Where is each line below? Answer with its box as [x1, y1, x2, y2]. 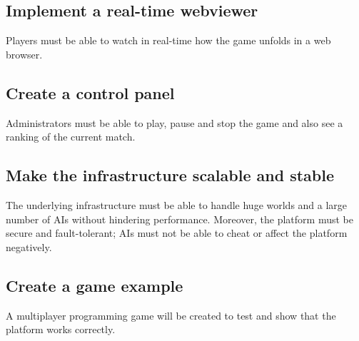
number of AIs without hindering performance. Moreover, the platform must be [6, 211, 353, 226]
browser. [6, 46, 43, 61]
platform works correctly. [6, 322, 116, 337]
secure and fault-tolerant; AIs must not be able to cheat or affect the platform [6, 225, 348, 240]
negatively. [6, 239, 52, 254]
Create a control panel [6, 81, 175, 103]
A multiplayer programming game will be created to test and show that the [6, 307, 336, 322]
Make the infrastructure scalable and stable [6, 164, 334, 186]
